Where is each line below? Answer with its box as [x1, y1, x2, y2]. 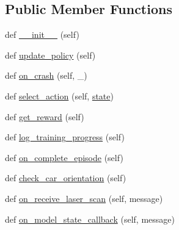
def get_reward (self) [5, 110, 84, 123]
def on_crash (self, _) [5, 69, 87, 82]
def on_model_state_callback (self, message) [5, 212, 175, 225]
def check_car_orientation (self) [5, 171, 126, 184]
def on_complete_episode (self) [5, 151, 123, 164]
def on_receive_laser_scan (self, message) [5, 192, 163, 204]
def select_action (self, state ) [5, 89, 114, 102]
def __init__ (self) [5, 28, 79, 41]
